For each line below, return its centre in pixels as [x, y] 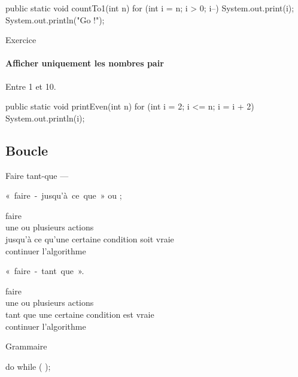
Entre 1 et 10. [31, 86]
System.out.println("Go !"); [55, 19]
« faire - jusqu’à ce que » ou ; [64, 195]
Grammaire [26, 346]
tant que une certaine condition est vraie [80, 314]
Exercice [21, 40]
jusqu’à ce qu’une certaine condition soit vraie [90, 238]
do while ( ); [28, 366]
